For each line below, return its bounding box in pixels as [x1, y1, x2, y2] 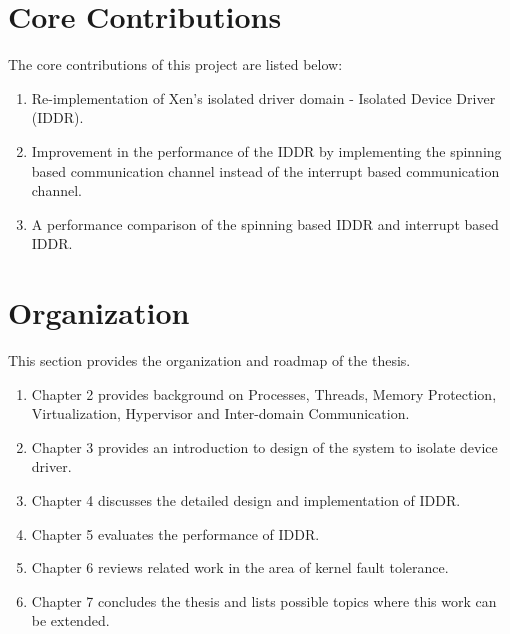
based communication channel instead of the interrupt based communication [31, 160, 500, 181]
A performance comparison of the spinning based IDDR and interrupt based [31, 213, 499, 234]
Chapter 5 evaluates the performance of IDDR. [31, 523, 320, 544]
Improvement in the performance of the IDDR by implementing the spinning [31, 140, 502, 161]
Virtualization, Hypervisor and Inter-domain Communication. [31, 403, 410, 424]
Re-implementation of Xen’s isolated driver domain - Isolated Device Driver [31, 87, 496, 108]
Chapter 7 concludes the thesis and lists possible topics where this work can [31, 590, 497, 611]
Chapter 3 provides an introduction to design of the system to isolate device [31, 436, 498, 457]
